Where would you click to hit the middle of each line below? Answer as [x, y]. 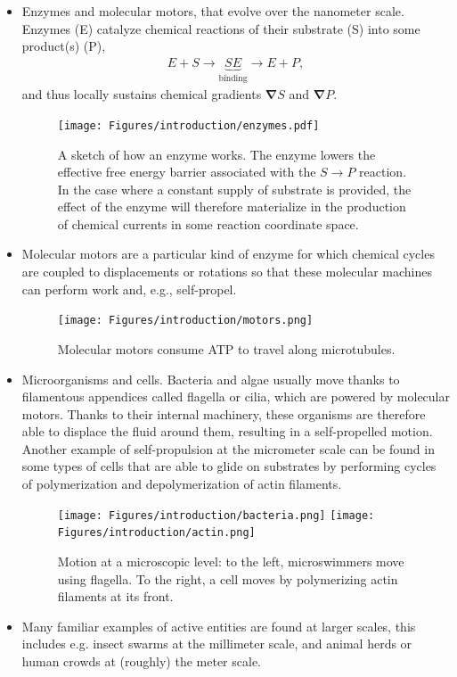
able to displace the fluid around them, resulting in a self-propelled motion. [227, 431]
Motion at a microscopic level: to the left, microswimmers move [231, 561]
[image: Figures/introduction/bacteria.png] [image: [216, 515]
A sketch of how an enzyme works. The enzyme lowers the [216, 154]
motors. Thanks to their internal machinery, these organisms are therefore [224, 413]
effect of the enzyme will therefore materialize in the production [232, 206]
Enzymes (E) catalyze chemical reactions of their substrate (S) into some [221, 28]
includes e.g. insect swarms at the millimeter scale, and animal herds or [217, 644]
